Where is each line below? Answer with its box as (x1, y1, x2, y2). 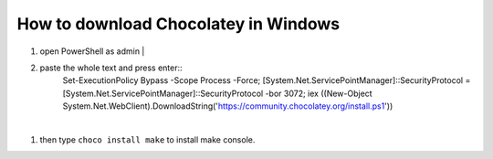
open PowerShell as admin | (39, 46, 145, 57)
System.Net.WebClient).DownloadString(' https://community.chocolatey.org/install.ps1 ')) (62, 101, 393, 111)
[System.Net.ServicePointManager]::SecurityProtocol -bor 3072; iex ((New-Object (62, 88, 373, 99)
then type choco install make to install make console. (39, 133, 256, 145)
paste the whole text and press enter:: (39, 62, 183, 73)
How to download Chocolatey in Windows (16, 14, 341, 34)
